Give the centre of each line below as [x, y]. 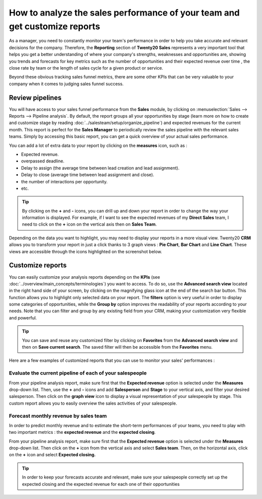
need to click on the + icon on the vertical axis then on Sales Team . [90, 224]
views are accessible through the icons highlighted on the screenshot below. [86, 251]
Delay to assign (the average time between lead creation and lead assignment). [100, 168]
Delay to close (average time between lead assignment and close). [88, 175]
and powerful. [23, 318]
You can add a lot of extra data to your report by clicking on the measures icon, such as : [98, 145]
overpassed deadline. [43, 161]
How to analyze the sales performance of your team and [124, 13]
